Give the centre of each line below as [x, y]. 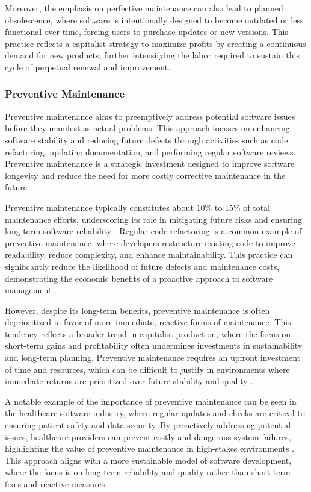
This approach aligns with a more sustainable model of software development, [148, 460]
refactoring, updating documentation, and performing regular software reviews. [150, 151]
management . [31, 290]
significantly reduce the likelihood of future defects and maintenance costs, [142, 266]
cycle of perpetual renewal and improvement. [88, 67]
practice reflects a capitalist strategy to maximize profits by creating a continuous [155, 43]
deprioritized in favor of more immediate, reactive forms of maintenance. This [148, 322]
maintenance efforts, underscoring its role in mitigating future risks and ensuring [153, 219]
